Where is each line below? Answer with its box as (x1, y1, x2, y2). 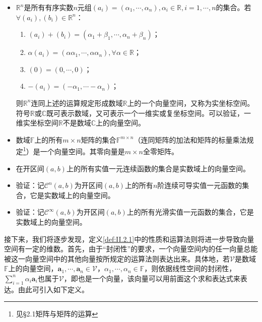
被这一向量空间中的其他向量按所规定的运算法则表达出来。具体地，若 (4, 253, 230, 264)
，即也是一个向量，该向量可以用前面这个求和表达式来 (63, 273, 240, 283)
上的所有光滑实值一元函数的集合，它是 (126, 207, 254, 217)
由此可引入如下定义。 (18, 284, 89, 294)
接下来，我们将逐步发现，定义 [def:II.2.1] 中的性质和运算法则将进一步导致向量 (4, 233, 254, 244)
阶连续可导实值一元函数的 (157, 180, 242, 190)
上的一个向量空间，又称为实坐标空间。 (127, 97, 254, 108)
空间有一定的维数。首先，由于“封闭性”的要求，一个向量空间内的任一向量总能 (4, 243, 258, 254)
